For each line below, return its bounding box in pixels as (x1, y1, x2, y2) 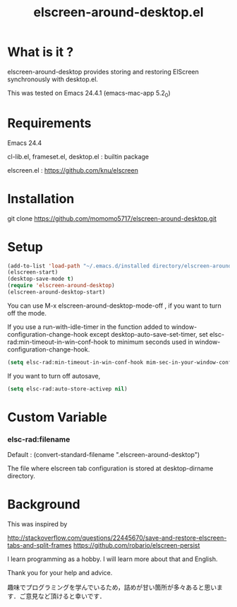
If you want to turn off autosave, (7, 371, 101, 380)
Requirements (7, 115, 92, 131)
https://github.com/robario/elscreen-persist (73, 541, 200, 550)
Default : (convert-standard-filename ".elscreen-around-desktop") (7, 451, 200, 459)
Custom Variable (7, 409, 107, 425)
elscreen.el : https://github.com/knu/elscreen (7, 166, 139, 174)
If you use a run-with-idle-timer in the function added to (7, 323, 170, 331)
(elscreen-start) (7, 269, 59, 276)
